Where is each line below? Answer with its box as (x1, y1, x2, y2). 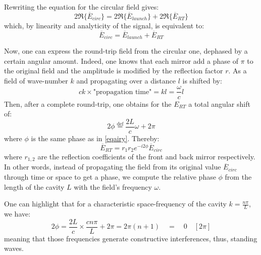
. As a (228, 65, 247, 76)
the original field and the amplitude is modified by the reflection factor (4, 65, 223, 76)
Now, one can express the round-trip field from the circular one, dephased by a (4, 46, 248, 56)
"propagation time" (93, 88, 152, 96)
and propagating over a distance (76, 75, 176, 86)
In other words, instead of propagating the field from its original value (4, 161, 221, 172)
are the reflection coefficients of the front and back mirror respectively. (37, 151, 255, 162)
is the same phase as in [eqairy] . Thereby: (31, 133, 160, 143)
